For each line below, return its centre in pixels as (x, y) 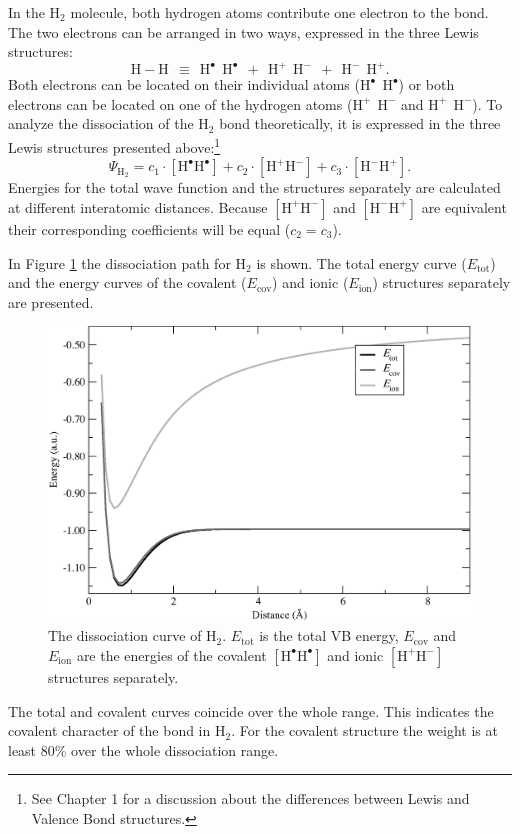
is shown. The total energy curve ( (361, 262)
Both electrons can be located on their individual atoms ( (184, 84)
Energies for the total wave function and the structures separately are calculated (254, 187)
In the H (34, 12)
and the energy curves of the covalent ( (127, 282)
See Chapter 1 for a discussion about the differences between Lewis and (250, 798)
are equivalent (464, 206)
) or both (426, 84)
